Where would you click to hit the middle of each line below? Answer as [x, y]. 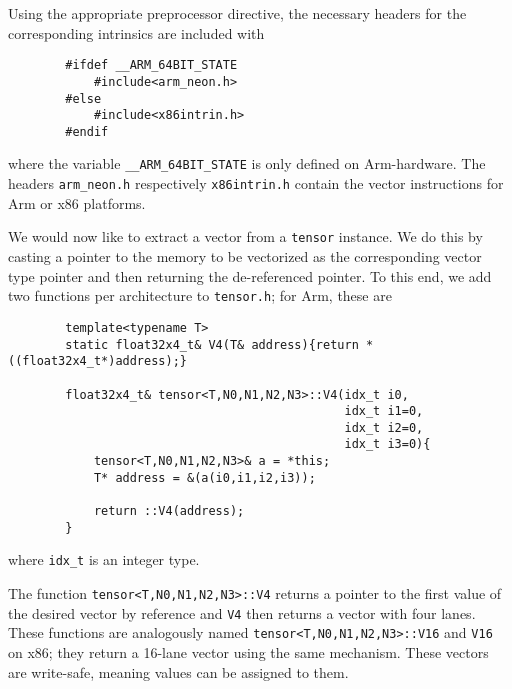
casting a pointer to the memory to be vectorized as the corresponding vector [245, 256]
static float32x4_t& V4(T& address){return [212, 344]
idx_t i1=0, [384, 411]
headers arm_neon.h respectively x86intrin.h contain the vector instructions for [256, 183]
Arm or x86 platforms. [77, 202]
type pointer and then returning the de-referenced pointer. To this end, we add [250, 275]
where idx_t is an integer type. [104, 559]
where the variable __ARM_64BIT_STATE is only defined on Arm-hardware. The [247, 163]
